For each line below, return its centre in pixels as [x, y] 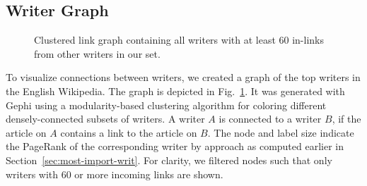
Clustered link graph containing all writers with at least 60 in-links [179, 40]
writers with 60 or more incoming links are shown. [115, 174]
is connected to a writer [270, 119]
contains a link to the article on [129, 132]
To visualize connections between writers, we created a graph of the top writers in [183, 77]
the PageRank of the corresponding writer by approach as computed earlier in [175, 146]
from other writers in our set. [97, 53]
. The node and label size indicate [281, 132]
